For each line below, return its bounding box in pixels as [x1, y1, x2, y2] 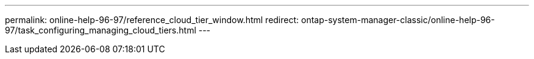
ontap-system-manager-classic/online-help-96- [301, 15, 495, 25]
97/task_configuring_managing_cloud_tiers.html [5, 25, 196, 35]
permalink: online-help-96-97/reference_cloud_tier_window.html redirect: [5, 15, 299, 25]
